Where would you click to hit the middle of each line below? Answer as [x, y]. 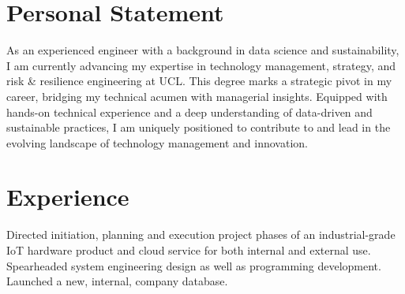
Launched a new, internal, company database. [117, 281]
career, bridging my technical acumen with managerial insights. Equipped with [197, 96]
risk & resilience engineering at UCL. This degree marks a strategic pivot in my [199, 81]
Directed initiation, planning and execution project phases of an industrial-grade [201, 234]
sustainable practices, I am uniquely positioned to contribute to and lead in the [199, 127]
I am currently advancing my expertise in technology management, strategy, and [201, 65]
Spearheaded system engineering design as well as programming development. [194, 265]
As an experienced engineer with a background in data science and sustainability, [203, 50]
